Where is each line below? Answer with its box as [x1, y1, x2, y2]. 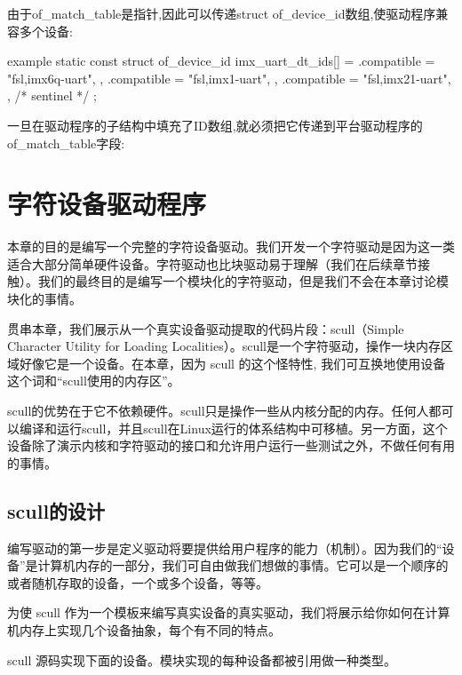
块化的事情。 [7, 290, 82, 308]
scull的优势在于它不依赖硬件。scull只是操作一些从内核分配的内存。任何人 [7, 401, 429, 420]
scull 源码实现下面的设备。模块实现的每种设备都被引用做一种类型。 [7, 650, 396, 669]
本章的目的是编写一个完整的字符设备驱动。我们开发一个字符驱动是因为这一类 [7, 237, 455, 256]
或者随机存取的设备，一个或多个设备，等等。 [7, 573, 268, 592]
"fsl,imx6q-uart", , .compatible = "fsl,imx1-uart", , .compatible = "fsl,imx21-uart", [7, 68, 451, 87]
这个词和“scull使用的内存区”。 [7, 371, 180, 390]
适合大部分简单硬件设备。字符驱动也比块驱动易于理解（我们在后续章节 [7, 254, 418, 273]
